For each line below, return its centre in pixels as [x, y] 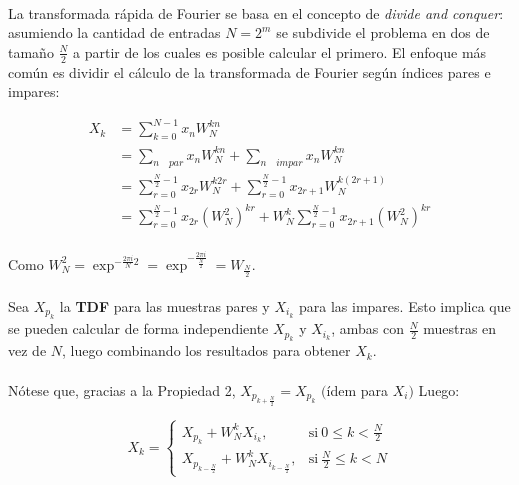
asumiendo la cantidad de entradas [114, 32]
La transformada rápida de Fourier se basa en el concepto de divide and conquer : [256, 12]
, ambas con [367, 328]
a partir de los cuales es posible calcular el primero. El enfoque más [280, 51]
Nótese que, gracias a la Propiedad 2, [122, 389]
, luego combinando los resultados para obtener [206, 350]
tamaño [31, 51]
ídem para [357, 389]
